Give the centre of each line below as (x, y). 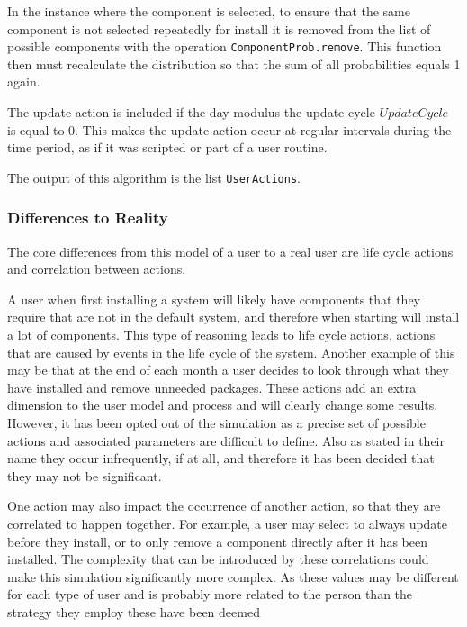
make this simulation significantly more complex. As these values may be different (233, 576)
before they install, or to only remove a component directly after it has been (218, 541)
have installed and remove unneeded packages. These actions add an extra (212, 387)
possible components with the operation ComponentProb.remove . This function (225, 46)
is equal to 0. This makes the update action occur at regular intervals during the (229, 129)
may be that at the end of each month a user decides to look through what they (228, 370)
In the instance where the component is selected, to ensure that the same (209, 11)
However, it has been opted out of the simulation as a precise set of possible (216, 423)
